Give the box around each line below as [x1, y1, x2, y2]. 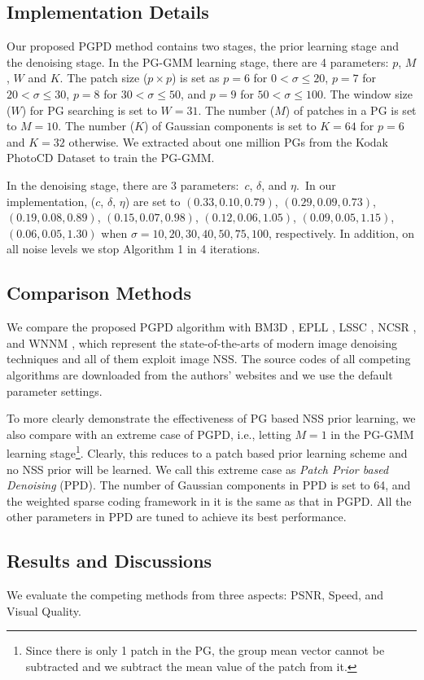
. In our [296, 176, 336, 193]
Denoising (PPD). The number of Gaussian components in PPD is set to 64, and [7, 476, 411, 494]
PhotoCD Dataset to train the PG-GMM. [7, 149, 215, 166]
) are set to [125, 192, 181, 209]
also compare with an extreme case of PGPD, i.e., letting [7, 425, 291, 442]
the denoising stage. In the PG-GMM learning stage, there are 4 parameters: [7, 53, 389, 70]
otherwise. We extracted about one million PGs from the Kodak [68, 133, 389, 150]
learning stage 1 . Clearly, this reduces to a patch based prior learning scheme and [7, 442, 408, 461]
